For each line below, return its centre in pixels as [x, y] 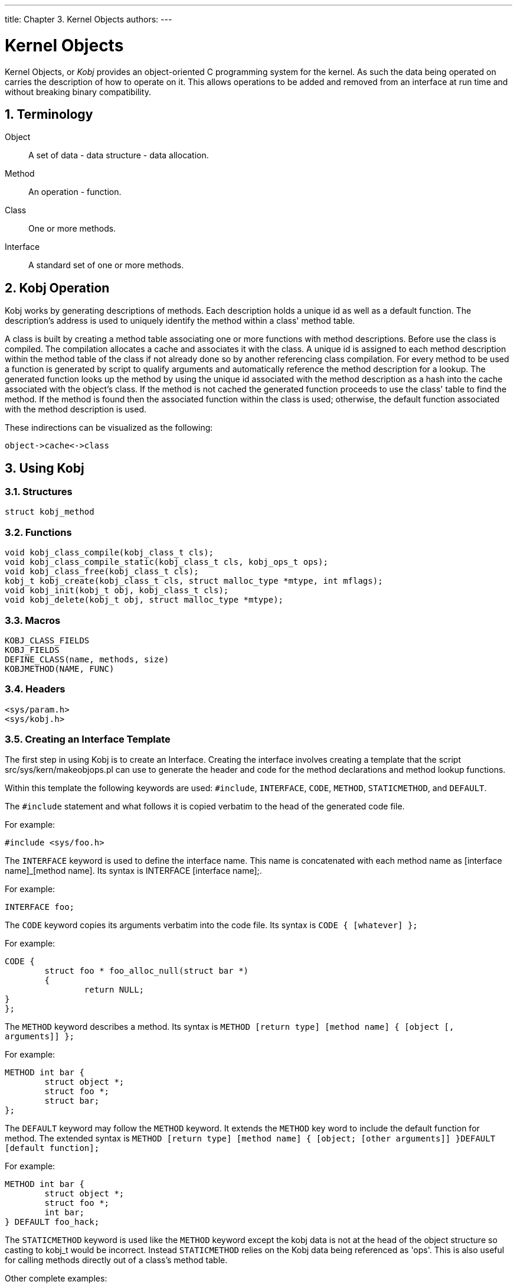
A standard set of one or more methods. [106, 265]
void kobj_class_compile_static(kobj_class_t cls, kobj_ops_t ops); [166, 562]
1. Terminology [49, 114]
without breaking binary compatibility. [78, 92]
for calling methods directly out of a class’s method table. [116, 1260]
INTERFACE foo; [40, 907]
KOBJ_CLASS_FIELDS [47, 640]
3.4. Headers [35, 689]
